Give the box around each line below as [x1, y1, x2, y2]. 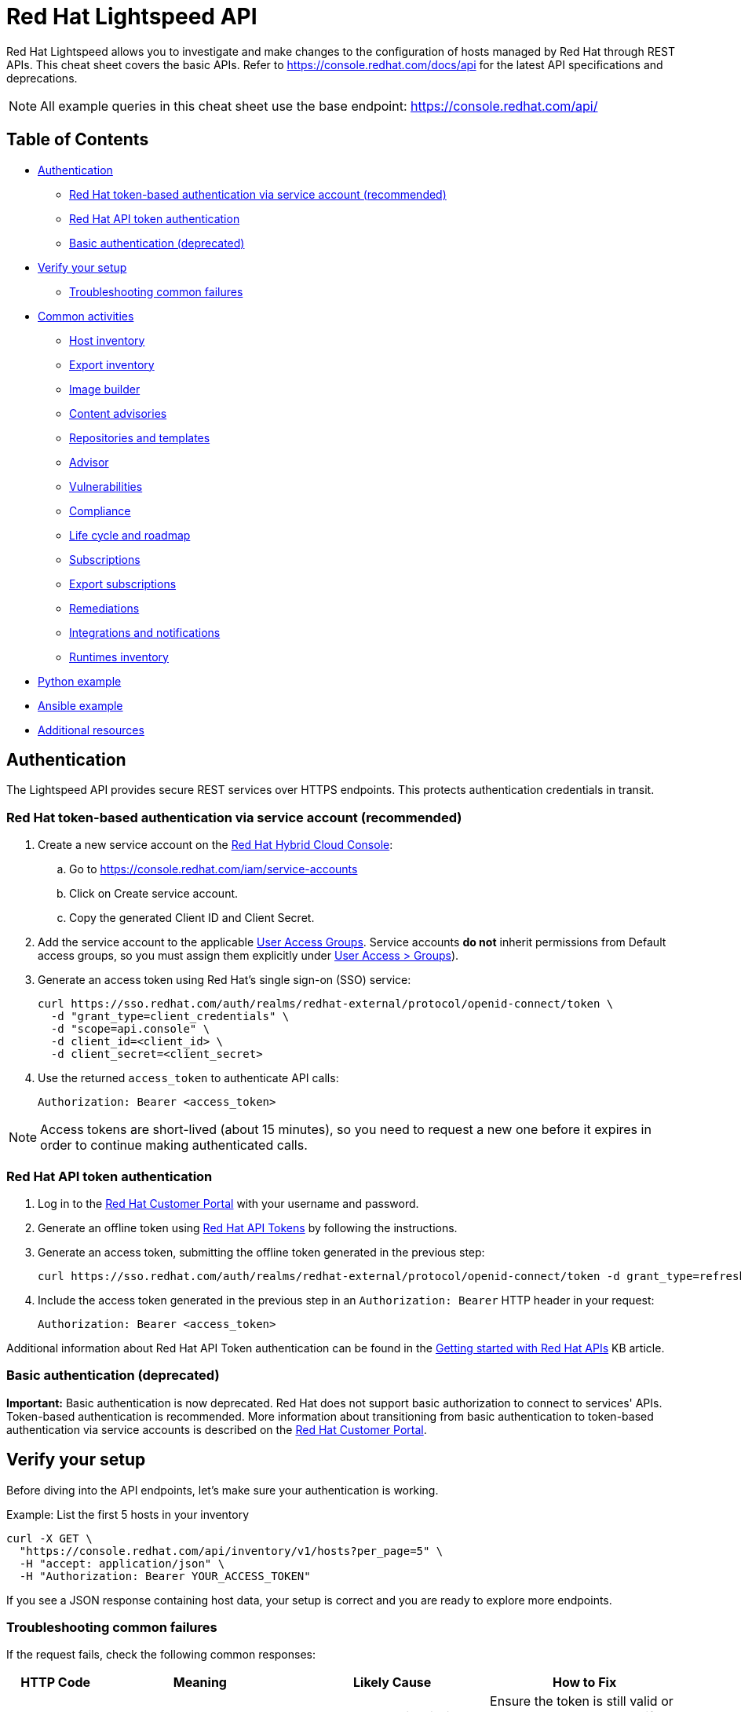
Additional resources [38, 722, 144, 737]
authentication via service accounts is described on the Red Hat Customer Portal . [6, 1422, 427, 1436]
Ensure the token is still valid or [490, 1693, 673, 1710]
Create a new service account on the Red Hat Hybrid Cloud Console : [38, 838, 393, 852]
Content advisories [69, 406, 167, 420]
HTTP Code [20, 1674, 91, 1691]
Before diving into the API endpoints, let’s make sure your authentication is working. [6, 1483, 439, 1497]
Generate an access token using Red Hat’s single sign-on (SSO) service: [38, 973, 411, 987]
